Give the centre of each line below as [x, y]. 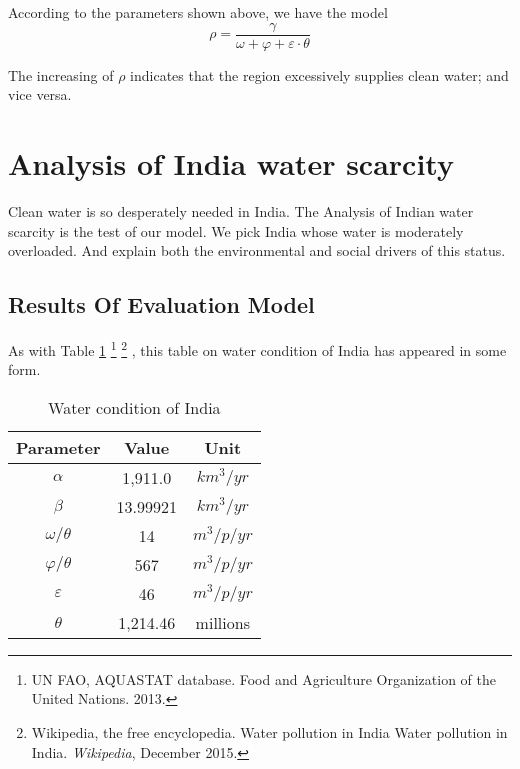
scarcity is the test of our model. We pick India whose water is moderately [236, 230]
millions [222, 622]
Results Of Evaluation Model [161, 304]
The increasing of [61, 74]
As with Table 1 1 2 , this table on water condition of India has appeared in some [257, 348]
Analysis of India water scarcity [231, 163]
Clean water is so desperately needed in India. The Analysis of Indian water [241, 210]
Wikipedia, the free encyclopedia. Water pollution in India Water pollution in [269, 731]
